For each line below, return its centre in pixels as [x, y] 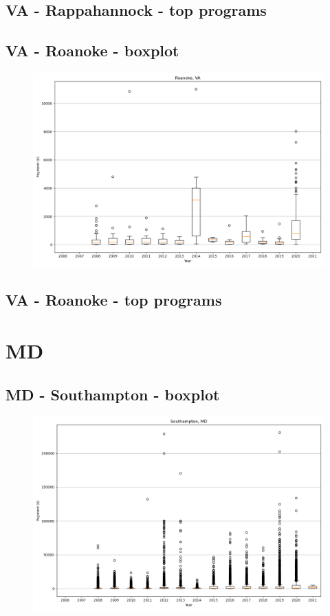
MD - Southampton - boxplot [113, 394]
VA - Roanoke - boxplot [92, 50]
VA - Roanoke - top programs [114, 300]
